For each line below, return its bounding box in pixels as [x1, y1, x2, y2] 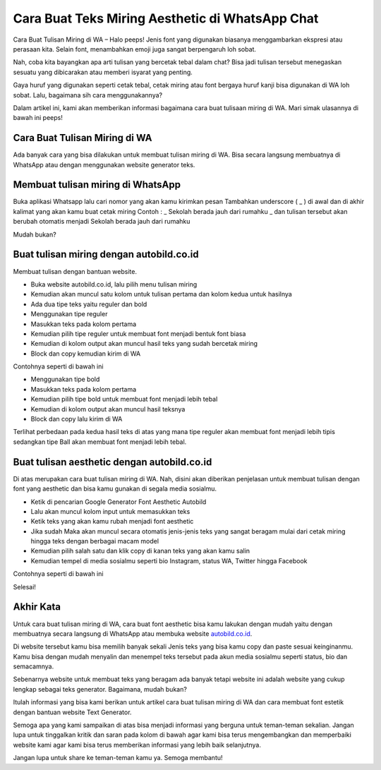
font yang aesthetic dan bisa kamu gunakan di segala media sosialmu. [13, 484, 217, 493]
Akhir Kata [13, 601, 61, 613]
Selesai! [13, 582, 37, 591]
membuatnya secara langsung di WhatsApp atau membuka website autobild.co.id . [13, 629, 253, 638]
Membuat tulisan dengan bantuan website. [13, 267, 138, 275]
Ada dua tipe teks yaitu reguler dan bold [30, 300, 147, 308]
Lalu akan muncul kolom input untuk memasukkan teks [30, 507, 190, 515]
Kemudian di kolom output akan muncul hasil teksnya [30, 404, 186, 413]
